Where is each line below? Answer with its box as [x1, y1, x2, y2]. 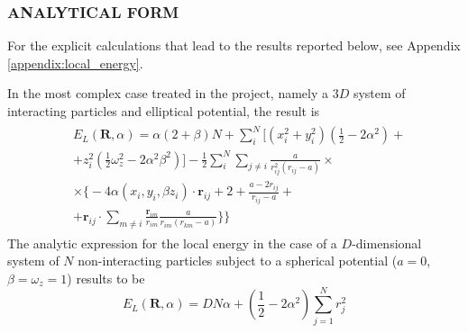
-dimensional [352, 233, 422, 252]
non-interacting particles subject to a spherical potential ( [78, 251, 398, 270]
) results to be [67, 268, 145, 287]
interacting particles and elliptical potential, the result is [7, 102, 320, 120]
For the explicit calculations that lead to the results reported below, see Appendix [7, 36, 461, 55]
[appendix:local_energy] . [7, 53, 143, 72]
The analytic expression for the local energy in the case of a [7, 233, 337, 252]
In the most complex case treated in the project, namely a [7, 84, 329, 103]
